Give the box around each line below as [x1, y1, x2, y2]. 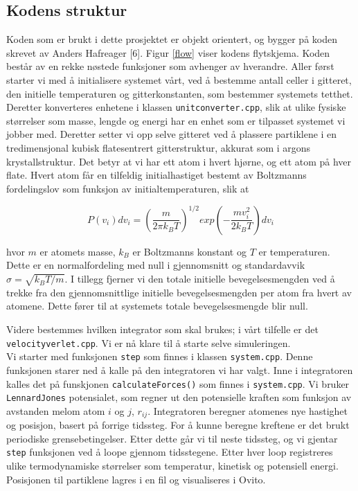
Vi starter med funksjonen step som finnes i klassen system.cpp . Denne [6, 349, 313, 364]
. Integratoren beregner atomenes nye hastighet [147, 403, 348, 418]
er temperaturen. [258, 244, 330, 258]
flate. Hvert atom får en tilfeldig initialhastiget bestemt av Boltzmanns [6, 168, 307, 182]
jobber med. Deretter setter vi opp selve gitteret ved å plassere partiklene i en [6, 127, 337, 141]
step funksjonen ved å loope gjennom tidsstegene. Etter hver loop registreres [6, 445, 333, 459]
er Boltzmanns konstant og [132, 244, 247, 258]
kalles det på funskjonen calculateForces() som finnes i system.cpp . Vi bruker [6, 376, 350, 391]
